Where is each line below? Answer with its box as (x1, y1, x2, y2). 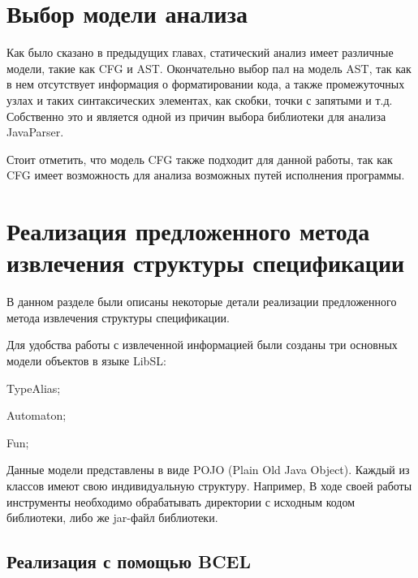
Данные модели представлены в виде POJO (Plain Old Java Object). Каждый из (6, 461, 410, 478)
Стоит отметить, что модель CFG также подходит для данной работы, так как (6, 150, 393, 167)
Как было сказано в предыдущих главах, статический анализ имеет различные (6, 44, 394, 61)
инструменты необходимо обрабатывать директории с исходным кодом (6, 493, 356, 510)
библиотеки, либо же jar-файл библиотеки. (6, 509, 218, 526)
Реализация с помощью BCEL (6, 549, 252, 574)
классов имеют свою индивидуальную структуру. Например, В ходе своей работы (6, 477, 412, 494)
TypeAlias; (6, 379, 61, 396)
